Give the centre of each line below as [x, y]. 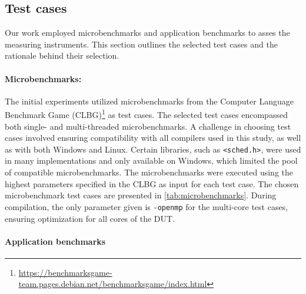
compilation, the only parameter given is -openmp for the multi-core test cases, [147, 206]
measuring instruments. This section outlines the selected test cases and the [141, 44]
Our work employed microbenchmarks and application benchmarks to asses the [147, 33]
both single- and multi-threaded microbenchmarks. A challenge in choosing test [148, 126]
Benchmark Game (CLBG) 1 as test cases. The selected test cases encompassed [146, 114]
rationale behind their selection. [62, 55]
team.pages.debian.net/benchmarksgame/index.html [113, 284]
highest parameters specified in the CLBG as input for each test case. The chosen [152, 183]
